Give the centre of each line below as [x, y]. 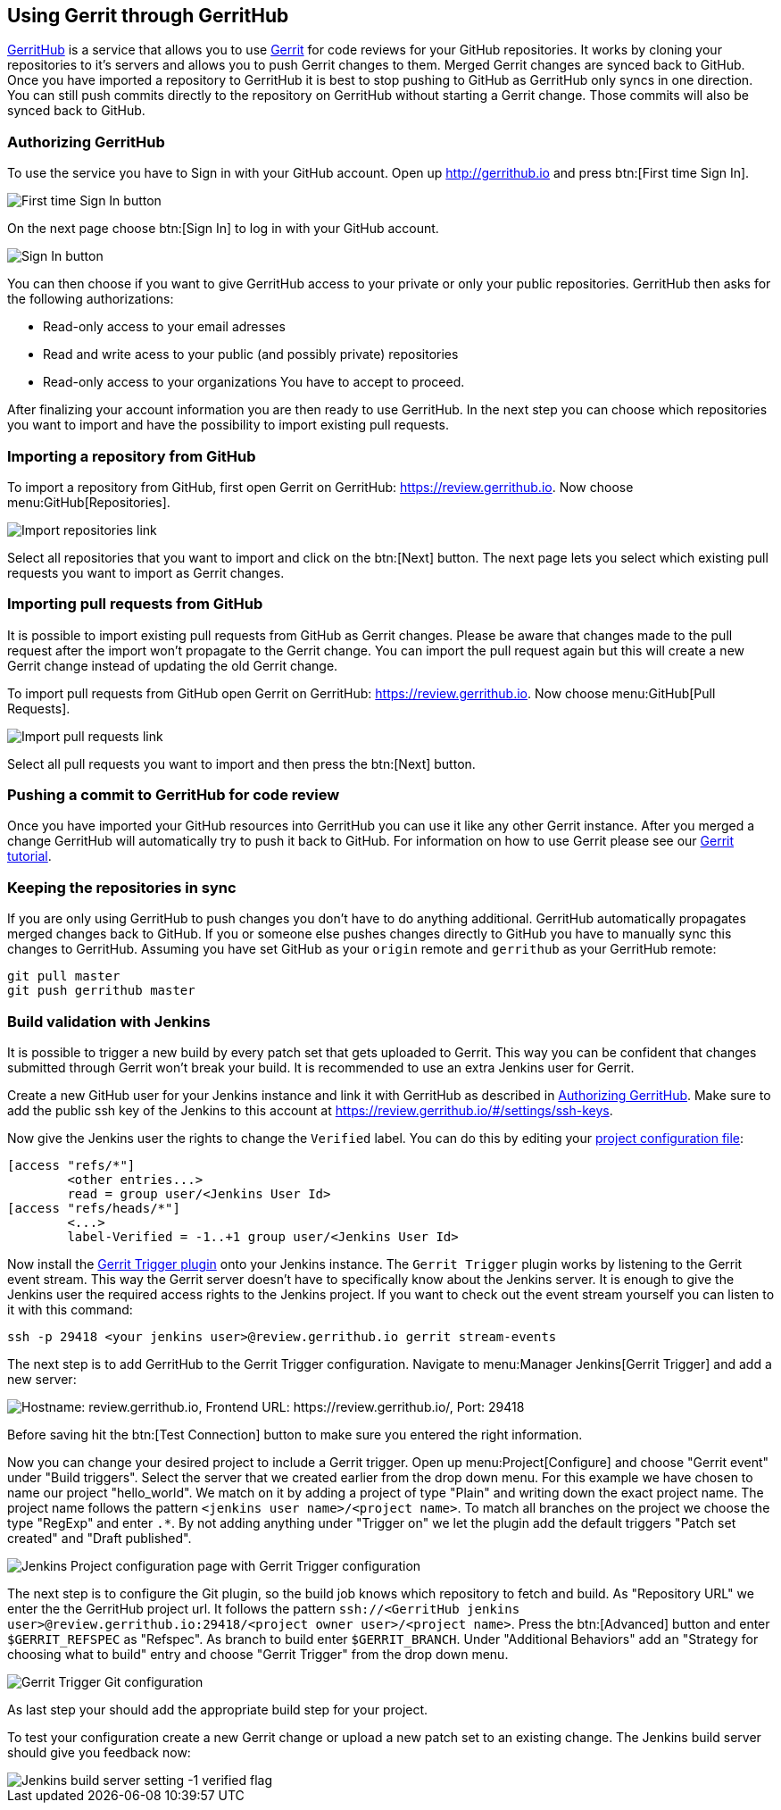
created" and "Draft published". [100, 1538]
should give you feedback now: [99, 1752]
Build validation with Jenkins [109, 1021]
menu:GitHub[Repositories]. [89, 502]
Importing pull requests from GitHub [135, 604]
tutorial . [29, 856]
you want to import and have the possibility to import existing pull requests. [228, 425]
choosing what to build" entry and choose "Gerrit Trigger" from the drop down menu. [258, 1654]
